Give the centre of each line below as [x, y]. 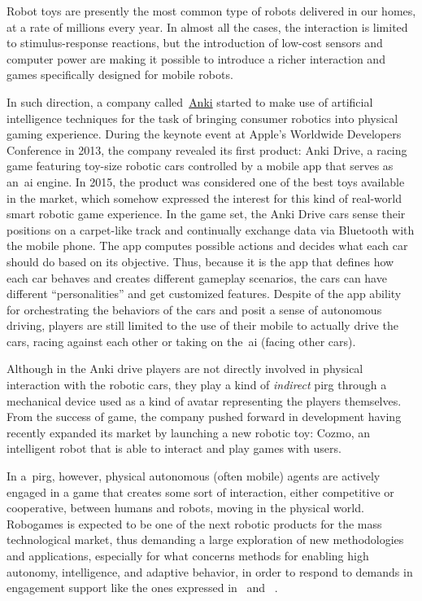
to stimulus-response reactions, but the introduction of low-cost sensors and [195, 43]
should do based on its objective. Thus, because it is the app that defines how [200, 261]
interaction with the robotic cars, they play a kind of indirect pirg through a [197, 385]
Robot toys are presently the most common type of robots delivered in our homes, [211, 11]
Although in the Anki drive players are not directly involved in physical [185, 368]
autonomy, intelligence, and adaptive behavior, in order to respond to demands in [210, 571]
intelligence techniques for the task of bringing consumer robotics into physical [202, 118]
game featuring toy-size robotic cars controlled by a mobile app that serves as [200, 166]
